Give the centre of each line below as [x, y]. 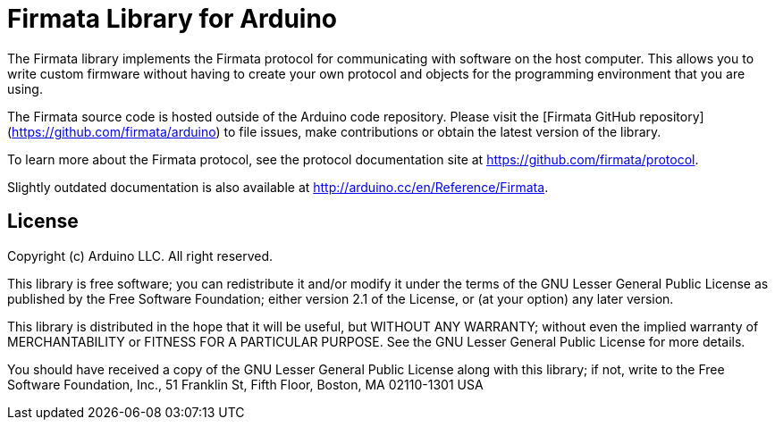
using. [25, 88]
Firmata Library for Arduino [173, 19]
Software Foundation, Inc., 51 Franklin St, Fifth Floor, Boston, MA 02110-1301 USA [245, 384]
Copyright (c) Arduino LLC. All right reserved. [140, 255]
